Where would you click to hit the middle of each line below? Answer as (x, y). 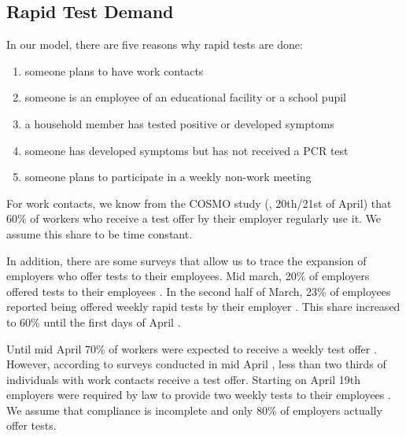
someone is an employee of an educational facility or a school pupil (185, 97)
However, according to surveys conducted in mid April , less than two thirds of (196, 364)
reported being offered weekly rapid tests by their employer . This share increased (203, 307)
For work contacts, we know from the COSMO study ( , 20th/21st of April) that (199, 203)
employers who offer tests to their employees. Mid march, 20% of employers (188, 276)
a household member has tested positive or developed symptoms (179, 123)
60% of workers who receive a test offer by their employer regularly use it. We (194, 218)
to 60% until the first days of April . (94, 321)
